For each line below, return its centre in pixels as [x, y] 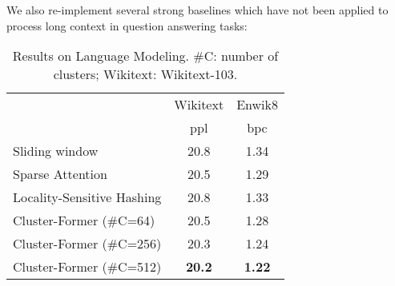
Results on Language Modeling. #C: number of [145, 56]
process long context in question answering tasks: [127, 25]
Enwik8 [257, 105]
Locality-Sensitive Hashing [87, 197]
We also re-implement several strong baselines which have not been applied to [197, 10]
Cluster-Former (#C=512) [87, 267]
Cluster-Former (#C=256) [87, 244]
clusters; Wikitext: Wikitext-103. [145, 74]
